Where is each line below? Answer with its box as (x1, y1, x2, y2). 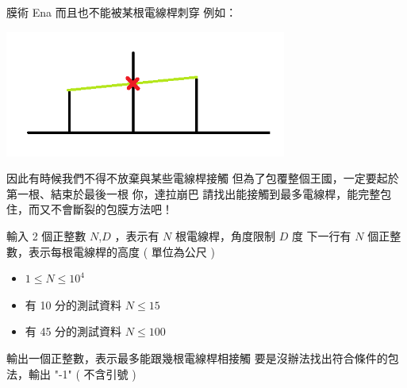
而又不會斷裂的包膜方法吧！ (28, 201, 173, 217)
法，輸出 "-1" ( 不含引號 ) (6, 365, 136, 382)
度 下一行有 (291, 227, 351, 244)
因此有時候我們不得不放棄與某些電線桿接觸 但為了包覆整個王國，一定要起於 (6, 170, 399, 186)
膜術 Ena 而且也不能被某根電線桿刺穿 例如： (6, 4, 237, 20)
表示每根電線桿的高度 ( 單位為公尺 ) (28, 243, 215, 259)
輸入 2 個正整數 (6, 227, 86, 244)
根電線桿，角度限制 (175, 227, 275, 244)
